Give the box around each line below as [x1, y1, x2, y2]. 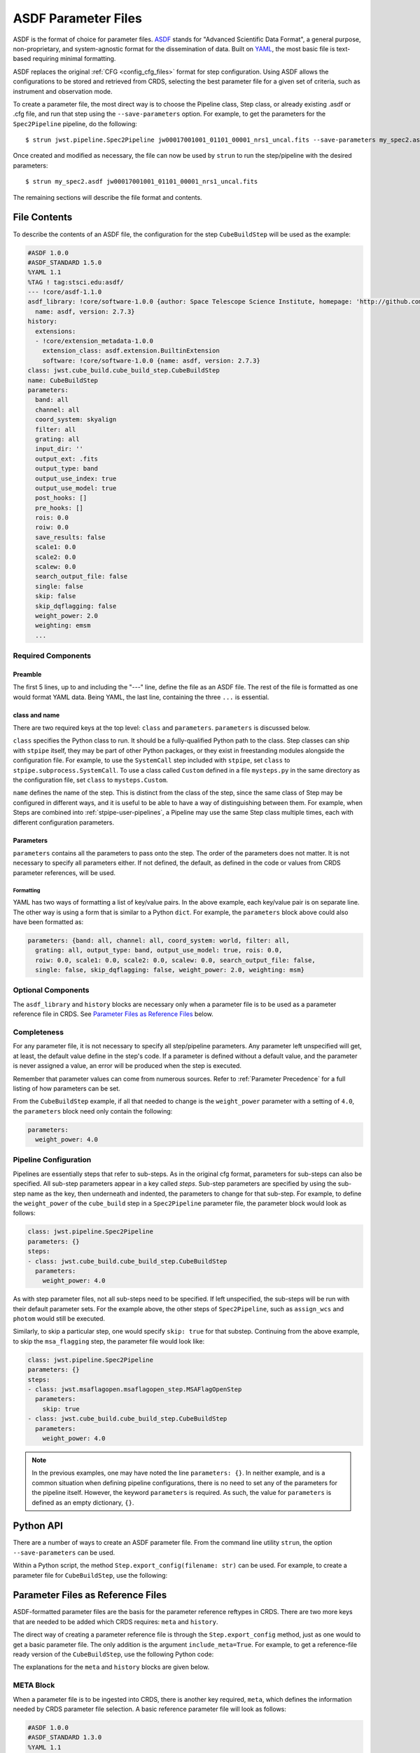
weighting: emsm [35, 621, 91, 630]
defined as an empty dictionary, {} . [31, 1498, 134, 1507]
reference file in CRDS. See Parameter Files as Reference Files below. [13, 1010, 213, 1018]
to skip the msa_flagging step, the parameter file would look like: [13, 1336, 205, 1346]
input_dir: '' [35, 445, 84, 453]
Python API [13, 1520, 63, 1532]
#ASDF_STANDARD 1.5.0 [27, 258, 102, 266]
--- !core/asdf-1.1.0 [27, 288, 102, 296]
